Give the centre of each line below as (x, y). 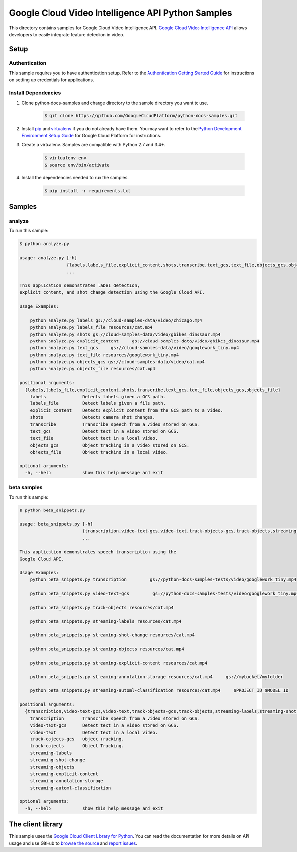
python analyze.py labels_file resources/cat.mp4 (91, 327)
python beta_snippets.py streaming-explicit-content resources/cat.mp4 (119, 663)
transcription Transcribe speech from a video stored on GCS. (115, 718)
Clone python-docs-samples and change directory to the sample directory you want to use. (115, 103)
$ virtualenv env (65, 158)
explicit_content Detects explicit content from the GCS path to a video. (127, 410)
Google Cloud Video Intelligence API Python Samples (121, 13)
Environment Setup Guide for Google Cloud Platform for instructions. (92, 135)
